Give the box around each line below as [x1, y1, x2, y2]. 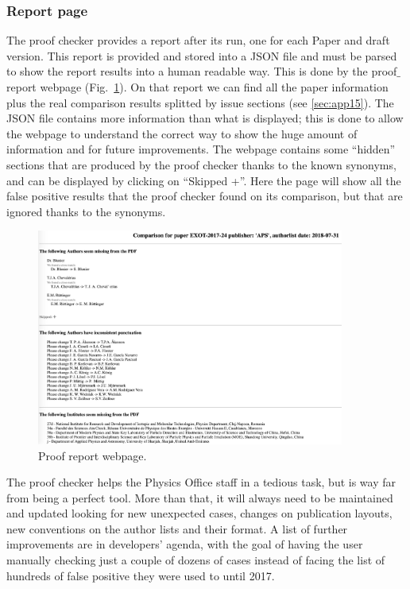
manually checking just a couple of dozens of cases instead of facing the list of [6, 552, 385, 568]
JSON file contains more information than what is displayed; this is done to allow [6, 110, 404, 126]
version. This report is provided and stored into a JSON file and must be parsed [6, 47, 397, 64]
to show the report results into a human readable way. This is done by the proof [6, 63, 397, 79]
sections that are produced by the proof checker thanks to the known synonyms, [6, 156, 396, 172]
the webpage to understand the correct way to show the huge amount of [6, 125, 358, 141]
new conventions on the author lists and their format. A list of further [6, 520, 348, 537]
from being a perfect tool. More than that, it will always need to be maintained [6, 489, 393, 506]
